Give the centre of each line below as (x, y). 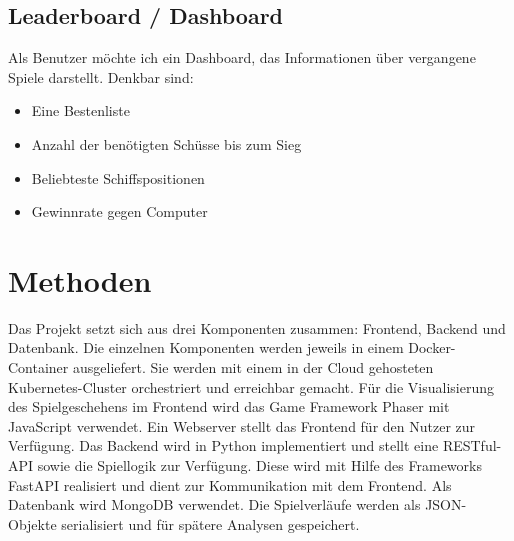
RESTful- (472, 445)
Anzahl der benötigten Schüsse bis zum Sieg (166, 143)
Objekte (32, 523)
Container (38, 367)
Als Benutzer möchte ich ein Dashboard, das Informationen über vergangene (242, 57)
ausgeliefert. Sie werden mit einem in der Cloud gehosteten (253, 367)
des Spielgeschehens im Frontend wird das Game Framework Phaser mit (229, 406)
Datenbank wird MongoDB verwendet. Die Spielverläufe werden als (214, 504)
